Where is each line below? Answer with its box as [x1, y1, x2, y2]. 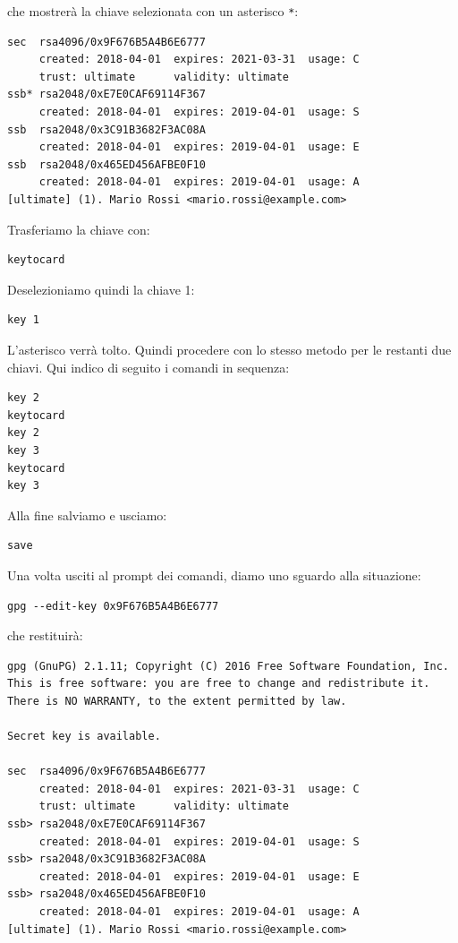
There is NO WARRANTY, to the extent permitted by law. [7, 694, 347, 707]
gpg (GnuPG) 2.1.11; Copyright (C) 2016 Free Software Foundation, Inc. [7, 659, 449, 673]
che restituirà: [7, 626, 83, 645]
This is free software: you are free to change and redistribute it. [7, 677, 430, 690]
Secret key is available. [7, 730, 161, 743]
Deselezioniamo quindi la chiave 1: [7, 279, 195, 298]
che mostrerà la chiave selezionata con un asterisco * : [7, 2, 299, 20]
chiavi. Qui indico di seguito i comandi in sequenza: [7, 357, 290, 376]
